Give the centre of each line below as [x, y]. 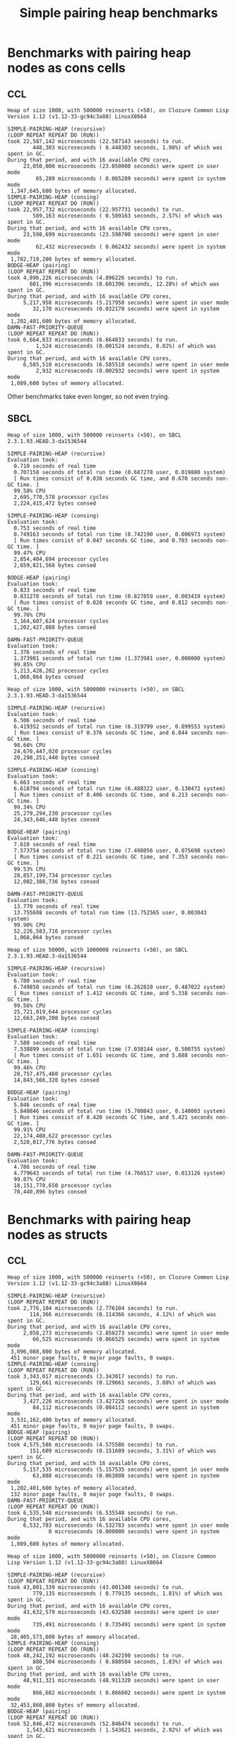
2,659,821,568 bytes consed [55, 565]
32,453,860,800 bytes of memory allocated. [75, 1705]
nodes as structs [58, 1235]
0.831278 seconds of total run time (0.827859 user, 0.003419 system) [120, 596]
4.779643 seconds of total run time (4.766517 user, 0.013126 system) [120, 1173]
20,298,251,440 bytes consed [57, 757]
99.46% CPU [30, 1067]
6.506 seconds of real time [55, 720]
